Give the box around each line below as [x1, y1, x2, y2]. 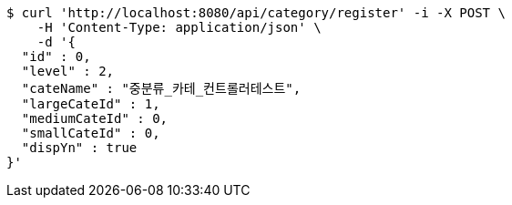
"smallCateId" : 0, [21, 126, 160, 140]
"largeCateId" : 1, [21, 97, 160, 111]
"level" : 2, [21, 64, 115, 78]
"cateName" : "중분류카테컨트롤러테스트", [21, 81, 302, 96]
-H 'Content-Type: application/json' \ [36, 20, 322, 35]
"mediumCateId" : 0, [21, 111, 169, 126]
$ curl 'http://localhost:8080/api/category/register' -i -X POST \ [6, 5, 506, 20]
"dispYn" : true [21, 140, 138, 155]
